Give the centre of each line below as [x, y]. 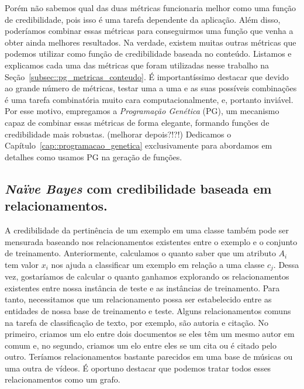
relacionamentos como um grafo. [63, 379]
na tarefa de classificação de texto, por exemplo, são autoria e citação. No [137, 322]
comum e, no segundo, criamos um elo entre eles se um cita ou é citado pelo [141, 345]
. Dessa [286, 264]
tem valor [22, 264]
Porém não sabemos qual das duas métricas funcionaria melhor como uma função [151, 8]
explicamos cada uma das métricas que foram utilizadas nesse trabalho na [137, 65]
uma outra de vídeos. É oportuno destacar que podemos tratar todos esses [138, 368]
